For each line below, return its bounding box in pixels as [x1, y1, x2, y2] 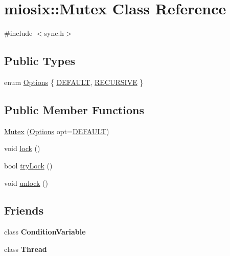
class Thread [4, 243, 47, 254]
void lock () [4, 143, 40, 154]
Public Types [4, 53, 76, 69]
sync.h [44, 28, 64, 38]
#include [4, 28, 33, 38]
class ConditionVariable [4, 226, 86, 237]
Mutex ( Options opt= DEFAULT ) [4, 125, 109, 136]
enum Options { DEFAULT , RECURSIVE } [4, 76, 144, 87]
